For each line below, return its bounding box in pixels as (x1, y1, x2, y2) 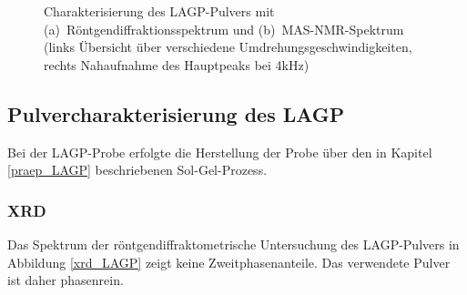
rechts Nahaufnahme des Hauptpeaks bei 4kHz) (44, 55, 310, 74)
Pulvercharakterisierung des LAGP (7, 99, 345, 127)
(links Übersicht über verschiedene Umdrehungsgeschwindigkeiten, (44, 37, 412, 56)
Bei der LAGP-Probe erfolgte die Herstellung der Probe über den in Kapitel (7, 142, 432, 161)
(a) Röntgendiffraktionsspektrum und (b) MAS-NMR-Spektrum (44, 19, 404, 38)
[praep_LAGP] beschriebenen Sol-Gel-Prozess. (7, 160, 268, 179)
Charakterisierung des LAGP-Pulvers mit (44, 2, 275, 20)
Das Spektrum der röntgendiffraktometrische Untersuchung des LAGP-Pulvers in (7, 234, 460, 253)
